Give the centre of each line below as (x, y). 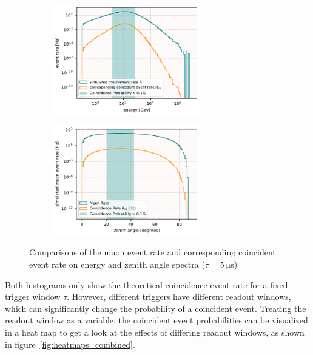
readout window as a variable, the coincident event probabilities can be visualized (156, 320)
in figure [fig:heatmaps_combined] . (70, 344)
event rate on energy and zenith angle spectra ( (117, 264)
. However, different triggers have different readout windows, (179, 296)
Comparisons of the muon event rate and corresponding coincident (153, 252)
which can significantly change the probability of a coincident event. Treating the (156, 308)
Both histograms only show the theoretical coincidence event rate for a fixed (146, 284)
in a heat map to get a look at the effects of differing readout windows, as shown (155, 332)
